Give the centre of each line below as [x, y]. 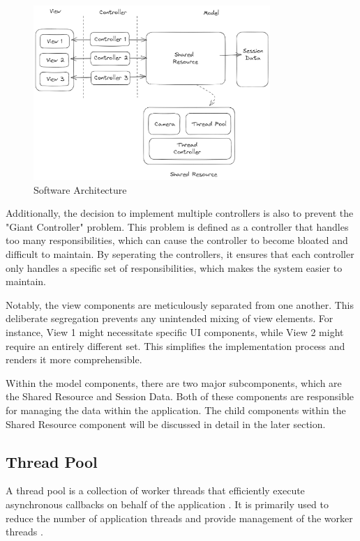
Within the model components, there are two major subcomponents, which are [174, 382]
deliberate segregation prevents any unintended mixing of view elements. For [170, 318]
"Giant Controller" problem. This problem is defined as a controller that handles [177, 226]
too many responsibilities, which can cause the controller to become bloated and [177, 240]
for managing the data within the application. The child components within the [176, 410]
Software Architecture [80, 189]
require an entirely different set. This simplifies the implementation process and [175, 345]
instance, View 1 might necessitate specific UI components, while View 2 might [175, 332]
